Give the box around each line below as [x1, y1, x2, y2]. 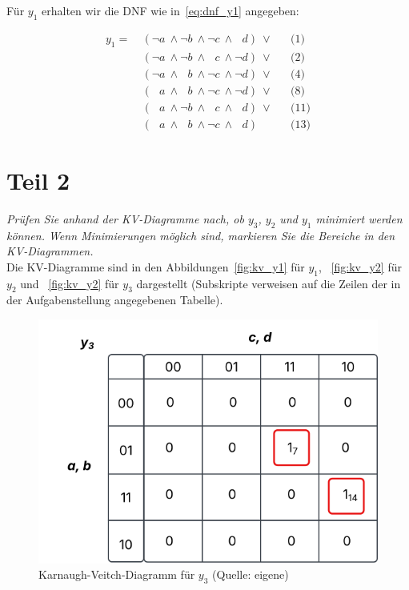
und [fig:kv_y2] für [20, 275, 119, 291]
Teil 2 [6, 163, 70, 196]
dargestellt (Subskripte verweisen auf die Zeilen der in [136, 275, 401, 291]
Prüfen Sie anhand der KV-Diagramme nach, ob [6, 210, 244, 227]
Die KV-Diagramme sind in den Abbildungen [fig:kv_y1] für [6, 258, 305, 275]
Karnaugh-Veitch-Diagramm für [38, 566, 195, 583]
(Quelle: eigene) [212, 566, 289, 583]
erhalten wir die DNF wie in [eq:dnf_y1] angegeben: [42, 2, 299, 18]
